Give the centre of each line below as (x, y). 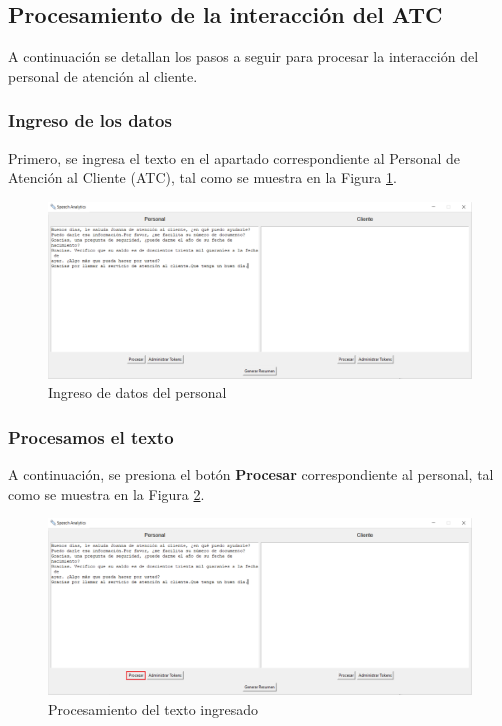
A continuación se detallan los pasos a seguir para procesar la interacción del (243, 56)
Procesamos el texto (91, 436)
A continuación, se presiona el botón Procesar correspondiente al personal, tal (251, 474)
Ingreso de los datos (90, 120)
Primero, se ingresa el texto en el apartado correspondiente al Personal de (234, 157)
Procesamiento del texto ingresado (153, 708)
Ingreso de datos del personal (137, 392)
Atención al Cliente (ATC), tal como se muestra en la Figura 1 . (202, 177)
